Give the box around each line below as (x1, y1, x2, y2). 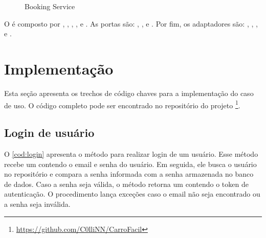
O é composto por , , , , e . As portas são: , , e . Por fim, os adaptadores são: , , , (4, 18, 258, 29)
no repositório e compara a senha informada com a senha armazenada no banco (4, 169, 254, 179)
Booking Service (25, 1, 75, 11)
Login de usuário (4, 125, 95, 140)
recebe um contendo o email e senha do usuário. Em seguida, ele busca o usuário (4, 158, 257, 169)
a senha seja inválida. (4, 198, 71, 209)
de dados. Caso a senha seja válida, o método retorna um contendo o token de (4, 178, 249, 189)
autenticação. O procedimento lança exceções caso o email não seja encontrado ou (4, 188, 260, 199)
